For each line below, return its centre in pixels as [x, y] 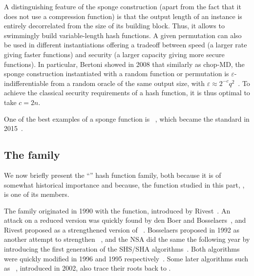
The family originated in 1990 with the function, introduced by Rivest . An [117, 210]
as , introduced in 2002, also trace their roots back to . [87, 268]
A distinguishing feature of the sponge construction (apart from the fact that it [123, 6]
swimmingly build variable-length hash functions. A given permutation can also [123, 35]
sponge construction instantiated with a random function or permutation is [116, 74]
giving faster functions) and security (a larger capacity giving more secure [114, 54]
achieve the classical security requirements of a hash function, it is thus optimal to [127, 93]
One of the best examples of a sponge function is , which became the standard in [127, 118]
